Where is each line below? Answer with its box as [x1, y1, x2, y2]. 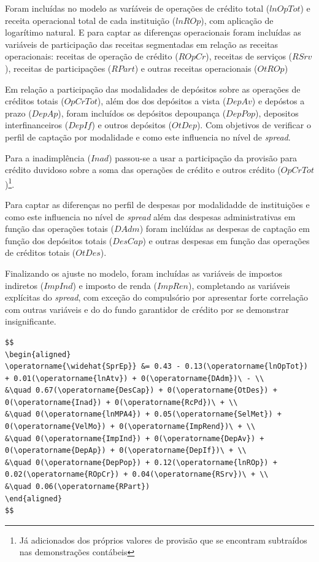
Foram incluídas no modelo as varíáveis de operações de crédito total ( [5, 2, 270, 14]
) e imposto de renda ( [72, 279, 157, 291]
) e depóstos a [252, 94, 305, 107]
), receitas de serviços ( [206, 50, 293, 63]
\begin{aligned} [5, 350, 71, 359]
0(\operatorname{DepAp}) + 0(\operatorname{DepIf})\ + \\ [5, 446, 247, 455]
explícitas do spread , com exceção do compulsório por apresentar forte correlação [5, 291, 308, 304]
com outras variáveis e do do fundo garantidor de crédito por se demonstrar [5, 302, 290, 315]
